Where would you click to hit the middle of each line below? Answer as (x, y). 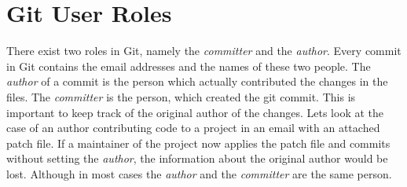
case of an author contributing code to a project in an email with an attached (193, 128)
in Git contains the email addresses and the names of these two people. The (189, 66)
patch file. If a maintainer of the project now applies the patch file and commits (198, 143)
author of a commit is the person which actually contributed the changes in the (197, 81)
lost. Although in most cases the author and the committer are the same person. (199, 173)
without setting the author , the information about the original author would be (197, 158)
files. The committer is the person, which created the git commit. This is (181, 96)
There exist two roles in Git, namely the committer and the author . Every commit (204, 51)
